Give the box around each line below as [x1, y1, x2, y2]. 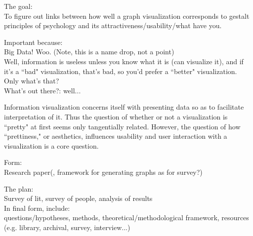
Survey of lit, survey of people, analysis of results [4, 193, 153, 203]
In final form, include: [4, 202, 70, 213]
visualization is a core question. [4, 140, 99, 151]
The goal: [4, 1, 33, 11]
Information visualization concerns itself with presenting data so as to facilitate [4, 102, 244, 112]
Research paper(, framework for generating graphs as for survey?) [4, 166, 203, 177]
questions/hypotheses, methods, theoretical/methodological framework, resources [4, 212, 249, 223]
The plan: [4, 183, 34, 194]
